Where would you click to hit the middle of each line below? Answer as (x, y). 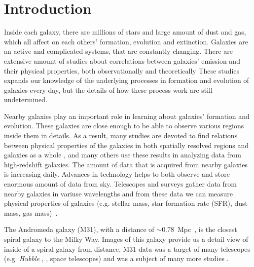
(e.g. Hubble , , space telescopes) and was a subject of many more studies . (116, 258)
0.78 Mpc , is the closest (200, 229)
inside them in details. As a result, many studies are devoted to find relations (121, 135)
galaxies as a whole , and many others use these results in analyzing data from (123, 155)
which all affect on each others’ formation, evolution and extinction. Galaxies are (126, 41)
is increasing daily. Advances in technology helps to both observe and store (117, 174)
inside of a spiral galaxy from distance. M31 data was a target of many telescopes (127, 248)
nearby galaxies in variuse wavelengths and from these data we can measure (119, 193)
